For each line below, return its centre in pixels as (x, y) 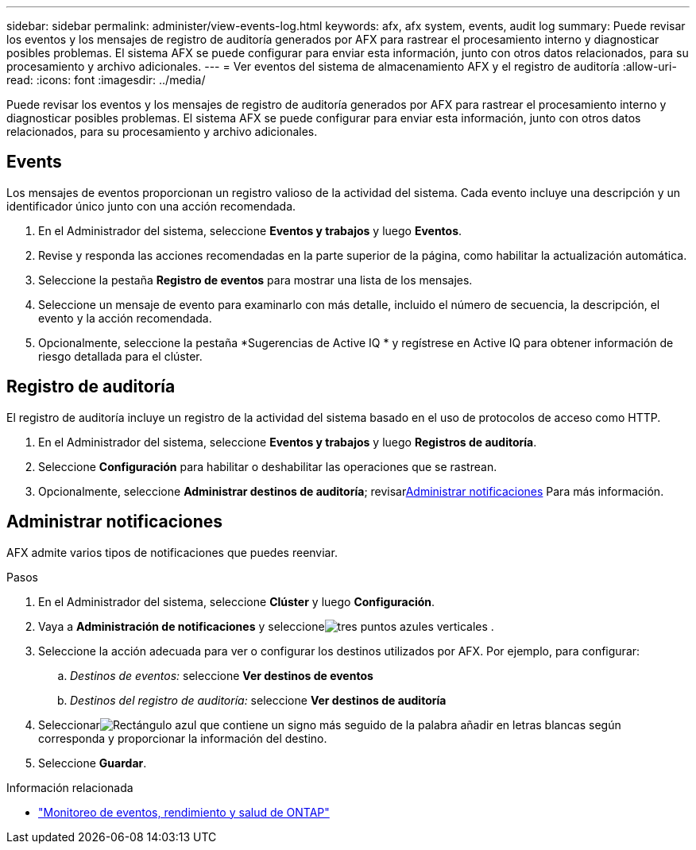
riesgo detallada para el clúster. (120, 356)
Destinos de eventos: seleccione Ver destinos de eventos (222, 675)
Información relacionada (70, 787)
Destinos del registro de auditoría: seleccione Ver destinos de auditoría (258, 700)
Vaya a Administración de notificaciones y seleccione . (266, 626)
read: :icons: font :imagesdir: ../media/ (106, 80)
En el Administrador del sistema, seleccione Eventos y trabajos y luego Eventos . (250, 230)
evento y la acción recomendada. (125, 318)
